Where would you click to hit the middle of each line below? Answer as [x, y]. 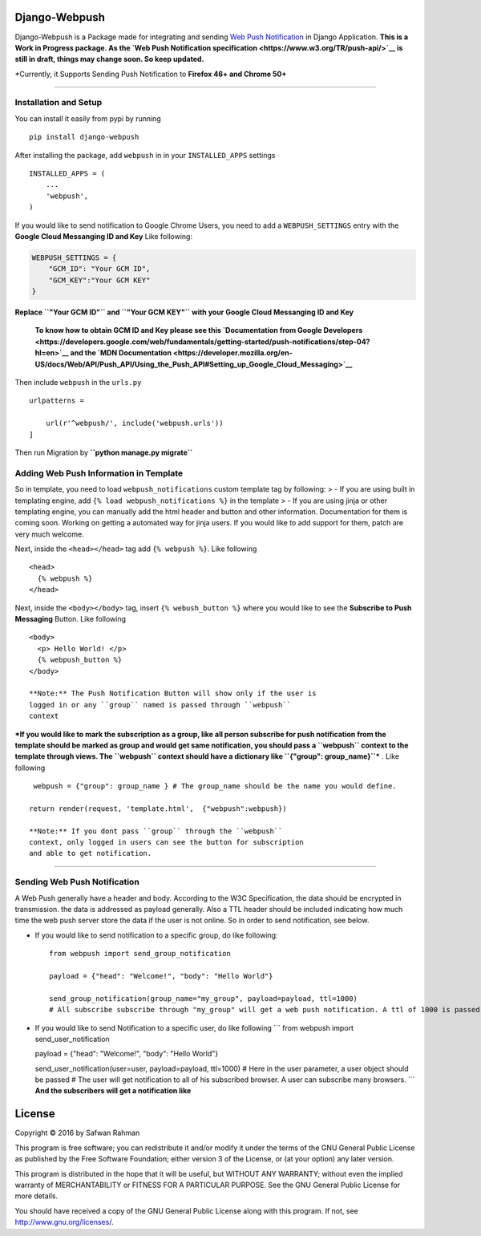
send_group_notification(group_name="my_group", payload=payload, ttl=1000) [204, 998]
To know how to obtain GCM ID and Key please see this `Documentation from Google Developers [199, 330]
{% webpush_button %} [80, 660]
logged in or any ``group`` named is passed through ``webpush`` [160, 705]
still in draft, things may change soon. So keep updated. [109, 59]
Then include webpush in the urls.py [78, 383]
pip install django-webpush [84, 137]
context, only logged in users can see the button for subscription [166, 843]
